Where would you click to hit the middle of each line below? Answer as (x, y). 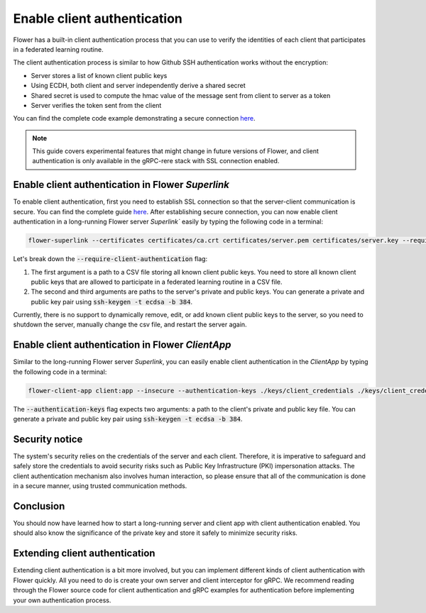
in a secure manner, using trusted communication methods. (100, 486)
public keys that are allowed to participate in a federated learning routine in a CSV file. (157, 282)
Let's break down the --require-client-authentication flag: (110, 259)
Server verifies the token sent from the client (96, 105)
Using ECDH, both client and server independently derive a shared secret (138, 86)
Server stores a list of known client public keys (99, 75)
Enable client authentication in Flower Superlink (121, 185)
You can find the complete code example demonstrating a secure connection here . (134, 118)
